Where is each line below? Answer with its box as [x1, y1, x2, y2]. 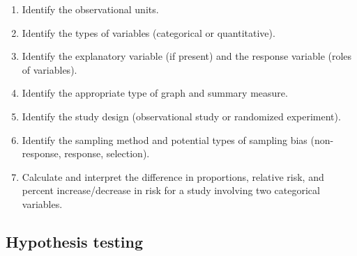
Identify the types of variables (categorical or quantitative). [22, 25, 275, 40]
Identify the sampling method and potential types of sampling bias [22, 132, 307, 147]
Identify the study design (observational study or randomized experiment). [22, 109, 341, 123]
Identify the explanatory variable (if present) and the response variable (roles [22, 49, 352, 63]
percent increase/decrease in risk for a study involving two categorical [22, 183, 320, 198]
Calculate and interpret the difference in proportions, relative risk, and [22, 169, 324, 184]
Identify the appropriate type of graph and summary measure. [22, 86, 288, 100]
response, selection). [64, 146, 150, 161]
